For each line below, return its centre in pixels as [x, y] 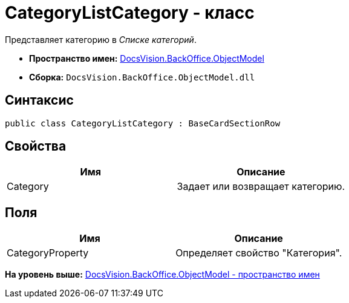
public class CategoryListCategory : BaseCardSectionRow [143, 123]
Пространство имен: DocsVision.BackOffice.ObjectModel [147, 58]
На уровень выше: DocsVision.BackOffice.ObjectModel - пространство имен [162, 275]
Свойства [36, 146]
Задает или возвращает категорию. [261, 187]
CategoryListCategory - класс [130, 13]
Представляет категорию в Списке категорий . [101, 39]
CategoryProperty [48, 253]
